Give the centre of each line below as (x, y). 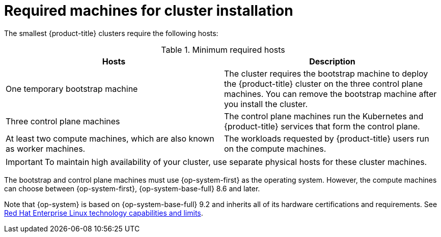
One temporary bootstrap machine (72, 89)
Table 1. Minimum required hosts (223, 49)
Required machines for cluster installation (149, 11)
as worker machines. (46, 148)
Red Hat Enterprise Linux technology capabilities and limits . (104, 213)
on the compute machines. (275, 148)
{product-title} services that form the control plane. (322, 126)
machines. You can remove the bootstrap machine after (330, 94)
